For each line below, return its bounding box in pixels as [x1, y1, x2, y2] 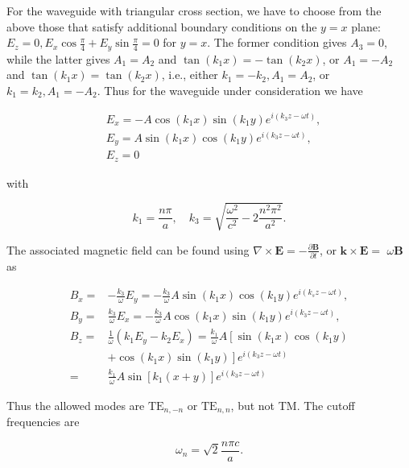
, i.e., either [161, 66, 218, 83]
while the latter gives [6, 50, 110, 67]
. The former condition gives [207, 34, 347, 51]
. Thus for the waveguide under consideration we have [97, 81, 363, 98]
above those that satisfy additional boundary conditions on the [6, 18, 317, 35]
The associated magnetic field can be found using [6, 241, 250, 258]
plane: [351, 18, 381, 35]
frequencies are [6, 413, 80, 430]
